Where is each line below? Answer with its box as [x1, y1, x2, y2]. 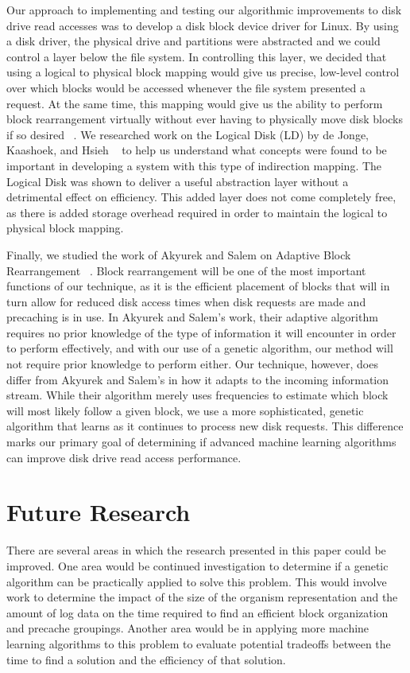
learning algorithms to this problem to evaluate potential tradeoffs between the [6, 635, 391, 652]
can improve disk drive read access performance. [6, 449, 242, 465]
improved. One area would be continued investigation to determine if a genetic [6, 557, 389, 574]
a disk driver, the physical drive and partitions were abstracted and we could [6, 33, 381, 49]
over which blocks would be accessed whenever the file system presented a [6, 79, 366, 95]
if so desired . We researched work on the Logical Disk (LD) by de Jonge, [6, 126, 369, 142]
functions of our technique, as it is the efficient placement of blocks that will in [6, 278, 390, 294]
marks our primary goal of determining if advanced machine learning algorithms [6, 434, 396, 450]
